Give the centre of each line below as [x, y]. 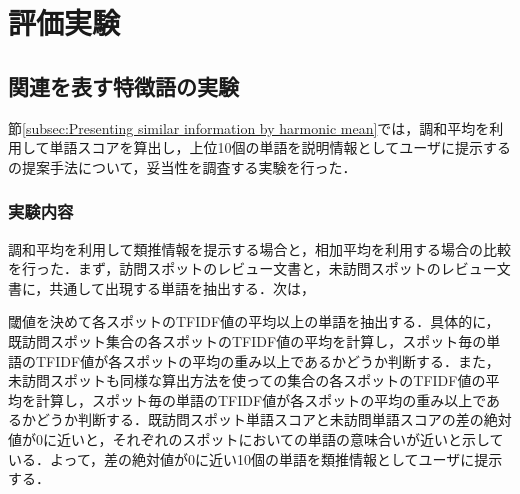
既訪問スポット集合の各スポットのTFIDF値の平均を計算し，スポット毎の [247, 340]
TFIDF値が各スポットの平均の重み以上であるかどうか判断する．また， [267, 360]
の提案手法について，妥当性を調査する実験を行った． [182, 166]
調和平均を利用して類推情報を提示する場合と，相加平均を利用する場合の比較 [260, 248]
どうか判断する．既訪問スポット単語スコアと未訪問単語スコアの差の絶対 [273, 419]
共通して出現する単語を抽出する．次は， [182, 287]
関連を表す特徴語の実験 [123, 85]
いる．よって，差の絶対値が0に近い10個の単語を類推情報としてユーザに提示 [255, 458]
